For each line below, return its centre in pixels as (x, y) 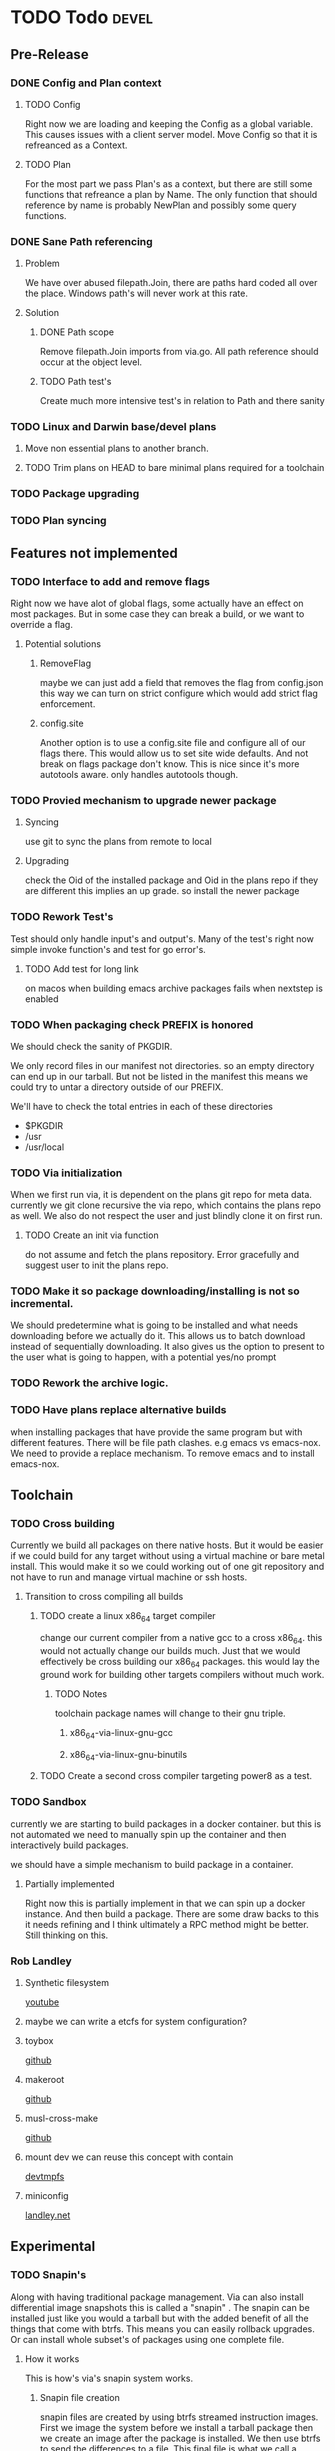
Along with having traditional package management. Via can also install (157, 2297)
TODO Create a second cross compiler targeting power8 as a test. (176, 1776)
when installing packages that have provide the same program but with (156, 1432)
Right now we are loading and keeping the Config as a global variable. (169, 123)
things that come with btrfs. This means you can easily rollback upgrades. (162, 2328)
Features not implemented (94, 552)
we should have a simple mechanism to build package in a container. (152, 1864)
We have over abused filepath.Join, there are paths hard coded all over (171, 283)
